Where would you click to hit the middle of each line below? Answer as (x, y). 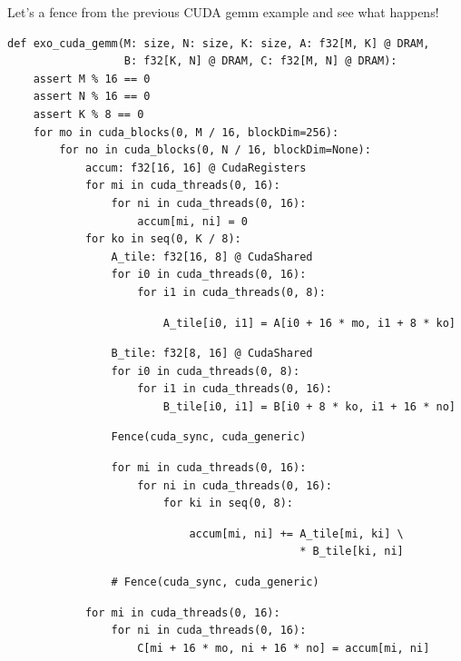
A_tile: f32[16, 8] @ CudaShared (212, 257)
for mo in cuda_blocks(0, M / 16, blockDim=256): (186, 132)
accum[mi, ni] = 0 (192, 221)
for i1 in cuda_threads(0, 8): (231, 292)
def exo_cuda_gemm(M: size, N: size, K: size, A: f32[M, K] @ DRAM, (219, 43)
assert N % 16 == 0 (92, 97)
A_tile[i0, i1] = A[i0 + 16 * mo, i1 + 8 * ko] (309, 323)
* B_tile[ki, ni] (352, 552)
